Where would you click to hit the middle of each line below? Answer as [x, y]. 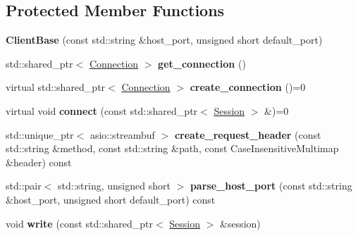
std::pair [24, 186]
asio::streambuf [122, 134]
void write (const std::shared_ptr [79, 223]
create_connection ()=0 [248, 87]
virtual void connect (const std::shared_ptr [102, 110]
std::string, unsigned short [114, 186]
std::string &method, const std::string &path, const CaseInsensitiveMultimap [172, 148]
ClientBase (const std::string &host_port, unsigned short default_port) [164, 40]
